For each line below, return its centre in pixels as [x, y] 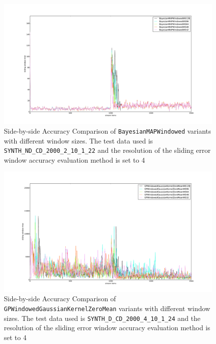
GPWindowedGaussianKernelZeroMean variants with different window [107, 308]
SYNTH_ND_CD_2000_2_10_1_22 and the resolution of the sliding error [107, 150]
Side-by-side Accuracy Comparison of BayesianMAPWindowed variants [108, 130]
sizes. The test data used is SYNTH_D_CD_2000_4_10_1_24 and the [102, 318]
